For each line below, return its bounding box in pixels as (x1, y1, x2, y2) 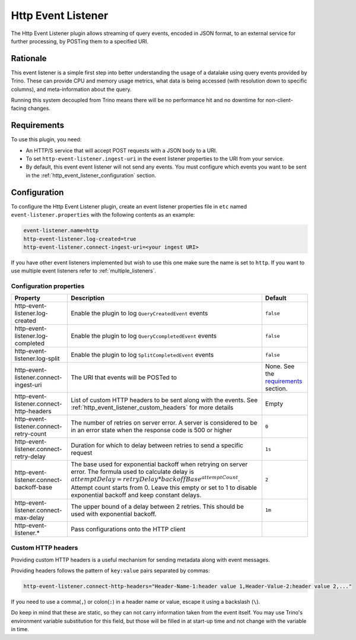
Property (14, 294, 41, 302)
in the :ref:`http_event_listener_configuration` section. (26, 172, 157, 179)
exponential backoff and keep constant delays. (71, 490, 202, 499)
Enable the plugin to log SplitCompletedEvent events (71, 351, 214, 359)
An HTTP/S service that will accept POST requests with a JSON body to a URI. (26, 147, 218, 154)
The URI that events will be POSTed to (71, 373, 177, 382)
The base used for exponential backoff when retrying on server (71, 460, 248, 468)
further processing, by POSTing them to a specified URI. (11, 37, 149, 45)
